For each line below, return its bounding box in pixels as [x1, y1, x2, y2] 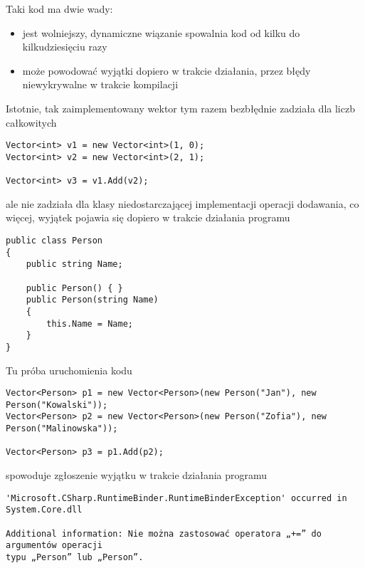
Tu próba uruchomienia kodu [6, 362, 132, 377]
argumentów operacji [6, 540, 103, 551]
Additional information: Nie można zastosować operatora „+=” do [6, 528, 322, 539]
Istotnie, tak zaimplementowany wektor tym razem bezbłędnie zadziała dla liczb [6, 100, 355, 115]
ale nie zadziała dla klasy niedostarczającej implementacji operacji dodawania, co [6, 196, 359, 211]
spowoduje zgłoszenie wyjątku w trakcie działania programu [6, 468, 268, 483]
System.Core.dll [6, 505, 83, 515]
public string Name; [26, 259, 123, 270]
